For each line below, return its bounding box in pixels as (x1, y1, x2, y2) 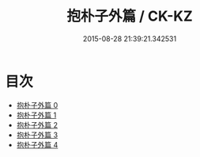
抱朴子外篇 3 (16, 130, 58, 140)
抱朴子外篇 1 (16, 110, 57, 120)
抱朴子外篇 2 (16, 120, 58, 129)
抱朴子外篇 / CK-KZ (66, 7, 193, 25)
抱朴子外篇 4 (16, 140, 58, 149)
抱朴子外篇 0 (16, 100, 58, 109)
